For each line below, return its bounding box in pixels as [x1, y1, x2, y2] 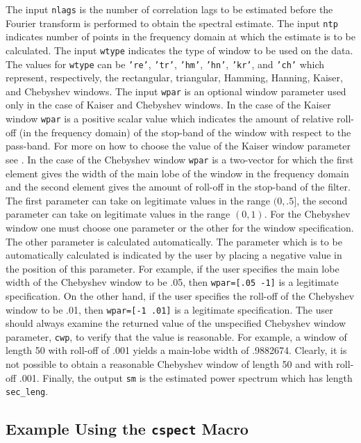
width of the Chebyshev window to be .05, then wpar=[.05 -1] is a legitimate [6, 275, 339, 289]
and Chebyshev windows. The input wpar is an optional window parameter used [6, 83, 346, 98]
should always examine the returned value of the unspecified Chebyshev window [6, 316, 346, 330]
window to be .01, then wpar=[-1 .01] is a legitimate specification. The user [6, 302, 333, 316]
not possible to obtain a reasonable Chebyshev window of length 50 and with [6, 357, 333, 371]
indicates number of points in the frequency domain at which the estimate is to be [6, 29, 355, 44]
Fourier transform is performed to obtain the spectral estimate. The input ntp [6, 15, 338, 30]
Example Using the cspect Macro [6, 418, 249, 440]
